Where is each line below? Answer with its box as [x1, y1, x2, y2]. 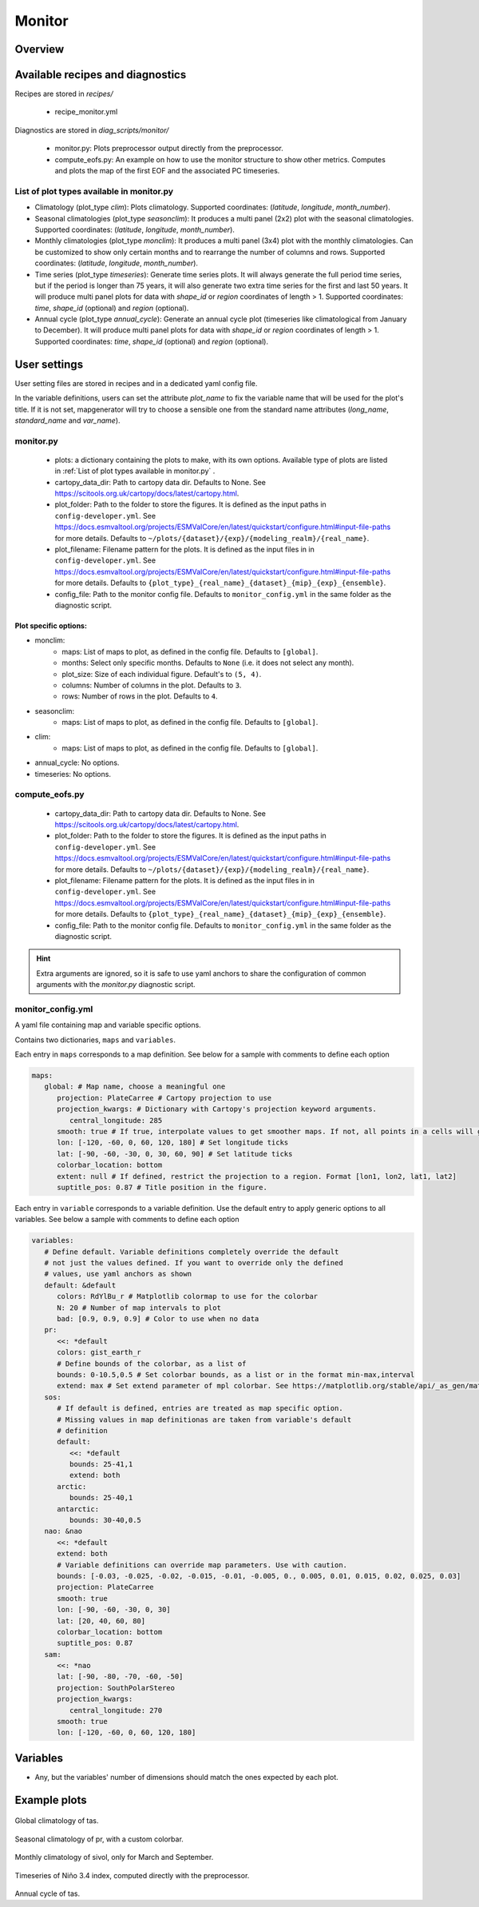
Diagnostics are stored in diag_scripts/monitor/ [14, 125, 169, 135]
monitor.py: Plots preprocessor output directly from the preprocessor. [54, 144, 283, 153]
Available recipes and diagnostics [14, 68, 187, 82]
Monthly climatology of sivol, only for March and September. [14, 1853, 214, 1862]
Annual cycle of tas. [14, 1889, 80, 1898]
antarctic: [57, 1504, 100, 1514]
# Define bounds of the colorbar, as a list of [57, 1359, 247, 1368]
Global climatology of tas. [14, 1816, 99, 1825]
